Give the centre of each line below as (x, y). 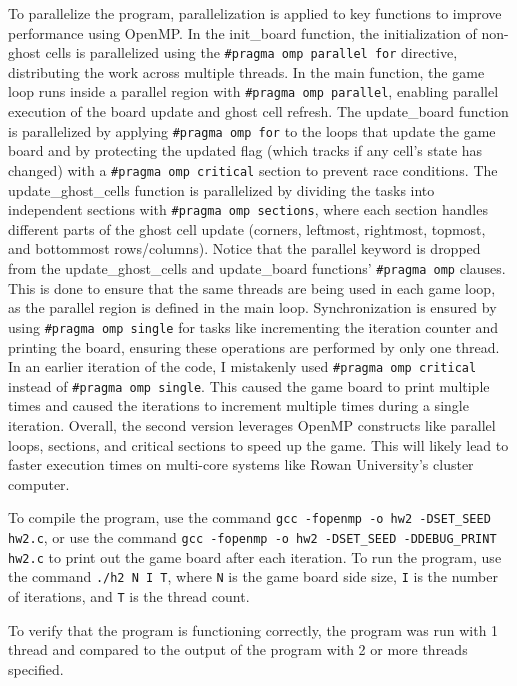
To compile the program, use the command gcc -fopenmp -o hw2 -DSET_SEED (249, 517)
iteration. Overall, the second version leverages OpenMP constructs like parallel (252, 425)
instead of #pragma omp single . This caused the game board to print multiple (249, 385)
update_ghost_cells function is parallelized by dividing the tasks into (221, 189)
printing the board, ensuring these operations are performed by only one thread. (254, 346)
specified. (36, 668)
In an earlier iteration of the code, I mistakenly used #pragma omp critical (242, 366)
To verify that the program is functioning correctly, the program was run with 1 (253, 629)
